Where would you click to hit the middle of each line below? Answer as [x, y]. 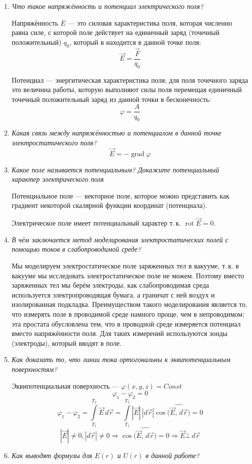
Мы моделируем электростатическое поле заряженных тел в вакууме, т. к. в [125, 266]
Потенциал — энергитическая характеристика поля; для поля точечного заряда [130, 80]
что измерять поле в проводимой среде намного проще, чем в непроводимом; [128, 314]
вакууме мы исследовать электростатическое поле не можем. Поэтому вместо [128, 275]
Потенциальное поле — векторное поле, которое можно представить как [120, 195]
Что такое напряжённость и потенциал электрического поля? [108, 6]
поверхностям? [35, 369]
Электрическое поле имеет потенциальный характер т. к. [96, 223]
